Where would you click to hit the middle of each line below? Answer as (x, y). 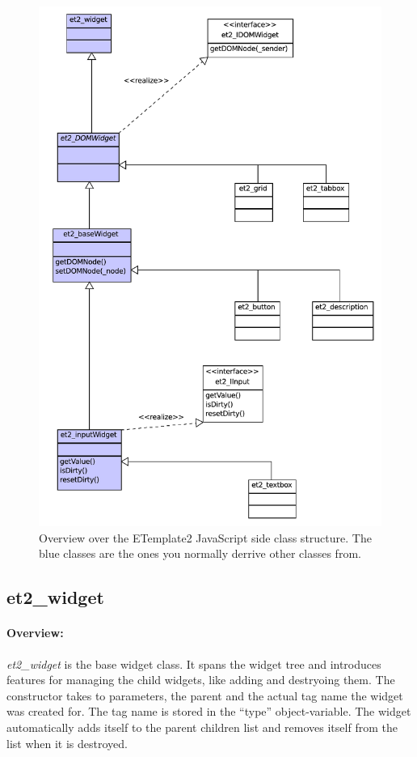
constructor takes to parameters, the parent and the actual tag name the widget (205, 695)
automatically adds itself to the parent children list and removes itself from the (202, 727)
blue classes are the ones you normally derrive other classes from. (200, 553)
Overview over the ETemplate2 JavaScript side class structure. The (205, 537)
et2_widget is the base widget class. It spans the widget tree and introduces (194, 663)
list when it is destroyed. (67, 743)
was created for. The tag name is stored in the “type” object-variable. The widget (209, 711)
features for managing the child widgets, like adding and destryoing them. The (201, 680)
